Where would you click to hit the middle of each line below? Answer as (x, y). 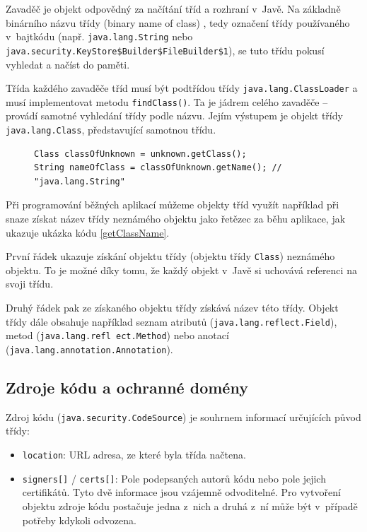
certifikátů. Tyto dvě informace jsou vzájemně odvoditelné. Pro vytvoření (181, 492)
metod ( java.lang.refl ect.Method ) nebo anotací (117, 335)
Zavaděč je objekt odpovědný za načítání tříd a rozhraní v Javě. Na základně (173, 8)
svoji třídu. (30, 284)
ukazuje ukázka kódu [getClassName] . (88, 232)
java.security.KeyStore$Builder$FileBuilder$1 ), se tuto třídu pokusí (165, 50)
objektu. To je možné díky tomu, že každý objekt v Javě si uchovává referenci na (181, 270)
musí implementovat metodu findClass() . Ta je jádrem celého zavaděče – (167, 101)
